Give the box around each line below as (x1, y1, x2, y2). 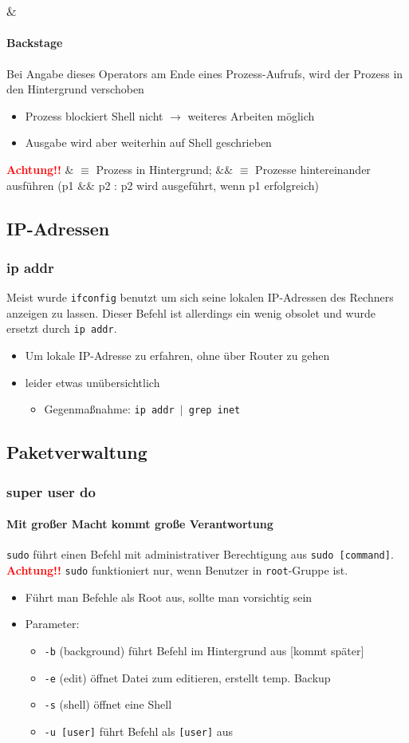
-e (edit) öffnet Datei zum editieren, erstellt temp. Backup (44, 669, 331, 686)
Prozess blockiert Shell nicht (25, 107, 163, 124)
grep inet (188, 405, 241, 417)
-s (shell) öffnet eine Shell (44, 696, 172, 713)
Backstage (6, 34, 63, 51)
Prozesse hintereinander (255, 161, 371, 178)
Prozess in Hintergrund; (96, 161, 212, 178)
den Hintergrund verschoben (6, 81, 144, 97)
